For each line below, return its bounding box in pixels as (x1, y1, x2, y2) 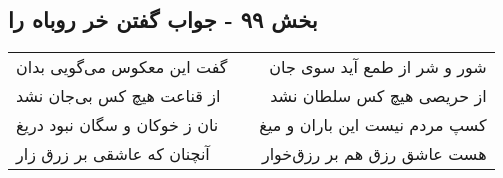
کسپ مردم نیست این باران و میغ (259, 113, 487, 137)
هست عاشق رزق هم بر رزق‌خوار (261, 142, 487, 166)
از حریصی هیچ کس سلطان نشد (270, 84, 487, 108)
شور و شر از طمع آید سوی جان (269, 55, 487, 79)
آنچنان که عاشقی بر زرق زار (16, 142, 210, 166)
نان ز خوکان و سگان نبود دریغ (16, 113, 219, 137)
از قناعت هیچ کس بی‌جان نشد (16, 84, 221, 108)
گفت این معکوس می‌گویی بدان (16, 55, 228, 79)
